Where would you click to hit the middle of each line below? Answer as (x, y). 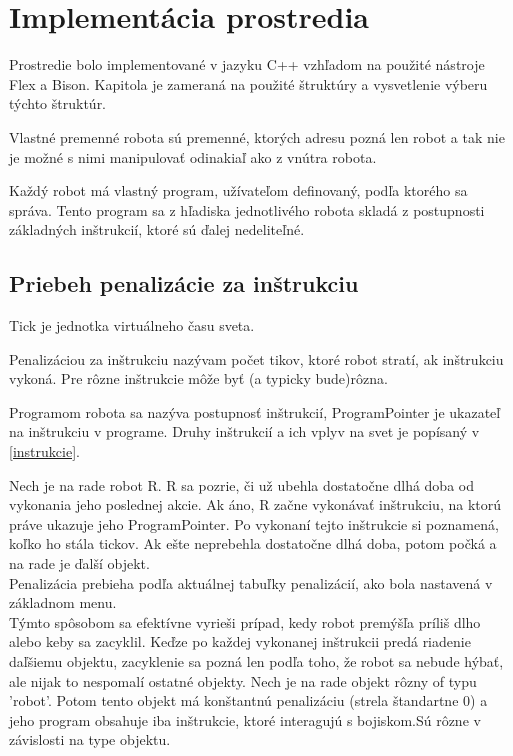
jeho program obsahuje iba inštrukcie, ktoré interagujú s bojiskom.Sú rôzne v (245, 719)
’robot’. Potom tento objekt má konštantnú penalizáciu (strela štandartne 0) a (248, 700)
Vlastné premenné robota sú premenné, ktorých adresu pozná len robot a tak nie (257, 136)
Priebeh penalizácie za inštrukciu (184, 283)
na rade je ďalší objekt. (79, 563)
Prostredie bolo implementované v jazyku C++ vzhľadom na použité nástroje (247, 64)
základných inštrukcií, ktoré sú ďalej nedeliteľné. (157, 229)
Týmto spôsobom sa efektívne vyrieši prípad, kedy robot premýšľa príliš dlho (245, 621)
